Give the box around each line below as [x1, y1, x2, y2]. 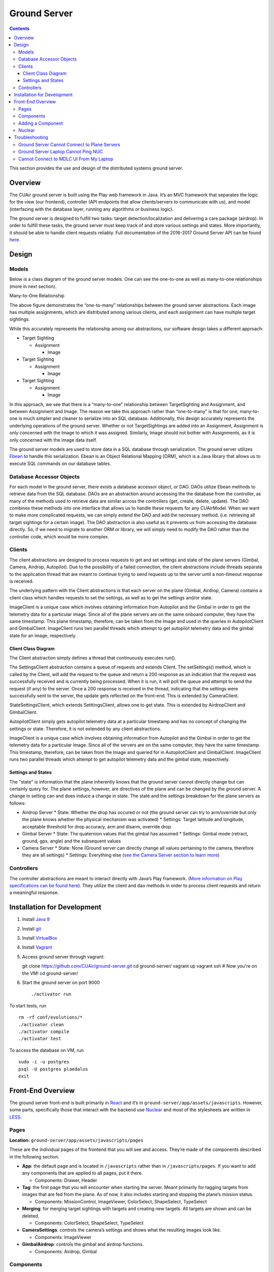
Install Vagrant [22, 944, 53, 950]
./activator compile [18, 1028, 70, 1034]
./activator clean [18, 1022, 64, 1027]
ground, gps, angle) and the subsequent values [22, 837, 121, 844]
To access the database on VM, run [9, 1047, 84, 1053]
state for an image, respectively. [9, 632, 77, 639]
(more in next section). [9, 283, 57, 290]
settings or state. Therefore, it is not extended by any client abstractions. [9, 726, 162, 732]
